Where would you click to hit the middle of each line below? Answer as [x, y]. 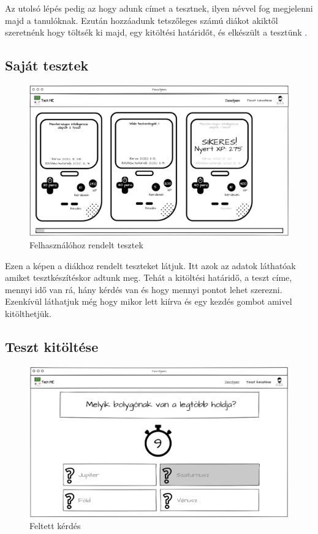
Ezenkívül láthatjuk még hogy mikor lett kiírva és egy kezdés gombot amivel [149, 301]
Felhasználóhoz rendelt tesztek [86, 244]
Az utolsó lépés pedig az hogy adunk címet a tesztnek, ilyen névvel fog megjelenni [159, 8]
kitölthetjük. [28, 313]
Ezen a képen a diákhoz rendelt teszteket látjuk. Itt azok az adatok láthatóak [150, 265]
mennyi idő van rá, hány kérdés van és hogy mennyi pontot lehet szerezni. [144, 289]
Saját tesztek [47, 65]
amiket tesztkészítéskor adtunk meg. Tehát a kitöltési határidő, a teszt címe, [149, 277]
